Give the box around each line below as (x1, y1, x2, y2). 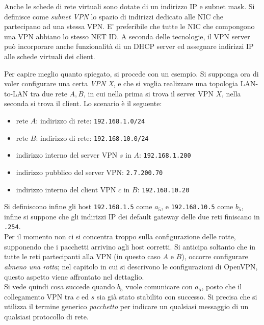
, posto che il (201, 281, 242, 292)
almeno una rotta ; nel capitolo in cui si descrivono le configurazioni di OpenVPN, (4, 261, 258, 271)
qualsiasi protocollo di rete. (4, 311, 89, 321)
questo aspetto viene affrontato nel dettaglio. (4, 271, 144, 282)
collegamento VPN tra (4, 291, 74, 302)
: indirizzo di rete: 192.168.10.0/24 (36, 132, 149, 143)
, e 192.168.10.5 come (161, 201, 233, 212)
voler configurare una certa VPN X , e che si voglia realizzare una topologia (4, 78, 239, 89)
